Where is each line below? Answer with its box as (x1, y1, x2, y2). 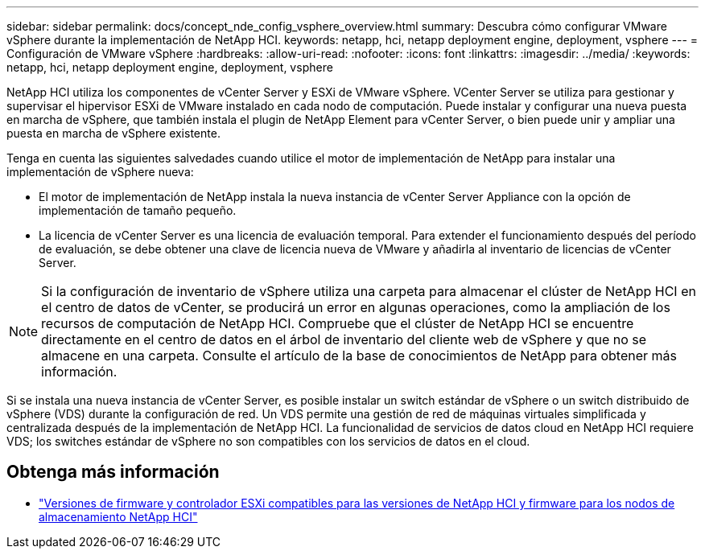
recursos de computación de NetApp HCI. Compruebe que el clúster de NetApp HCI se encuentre (41, 315, 634, 331)
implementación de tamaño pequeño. (39, 203, 237, 217)
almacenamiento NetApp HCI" (39, 509, 198, 524)
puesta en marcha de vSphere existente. (6, 126, 221, 140)
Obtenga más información (6, 462, 220, 483)
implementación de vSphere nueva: (6, 165, 194, 179)
